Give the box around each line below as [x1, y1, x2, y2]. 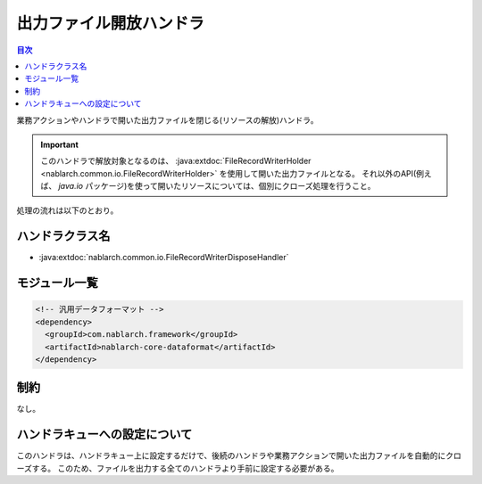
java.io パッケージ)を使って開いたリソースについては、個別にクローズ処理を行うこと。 [58, 181, 376, 192]
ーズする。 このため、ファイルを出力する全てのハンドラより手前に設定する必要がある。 [16, 463, 339, 473]
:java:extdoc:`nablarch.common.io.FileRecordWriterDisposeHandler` [38, 252, 289, 263]
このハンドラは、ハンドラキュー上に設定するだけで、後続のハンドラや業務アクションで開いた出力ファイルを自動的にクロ [16, 450, 461, 461]
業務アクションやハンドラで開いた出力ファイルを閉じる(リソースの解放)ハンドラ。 [16, 114, 319, 125]
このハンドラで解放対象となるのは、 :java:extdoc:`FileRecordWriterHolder [40, 156, 312, 167]
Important [40, 139, 79, 150]
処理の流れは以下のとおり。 [16, 205, 119, 216]
